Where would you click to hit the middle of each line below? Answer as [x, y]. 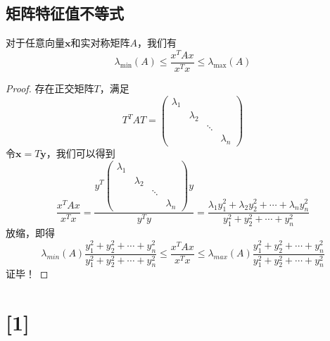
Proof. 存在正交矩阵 [50, 88]
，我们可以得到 [81, 153]
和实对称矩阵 [100, 43]
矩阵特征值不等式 [65, 13]
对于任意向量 [35, 43]
